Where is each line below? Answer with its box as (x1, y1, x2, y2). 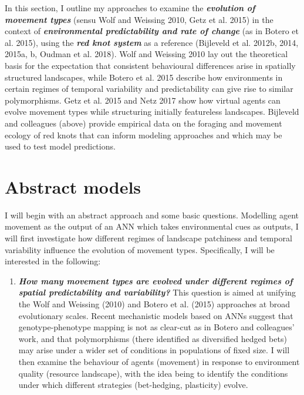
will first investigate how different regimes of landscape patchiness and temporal (5, 232, 292, 244)
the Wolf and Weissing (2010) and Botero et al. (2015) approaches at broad (18, 298, 290, 310)
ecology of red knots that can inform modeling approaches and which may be (5, 128, 282, 141)
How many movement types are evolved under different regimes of (18, 274, 293, 287)
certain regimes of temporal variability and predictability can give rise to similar (5, 82, 293, 95)
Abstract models (5, 174, 141, 198)
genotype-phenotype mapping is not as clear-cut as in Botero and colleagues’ (18, 321, 295, 333)
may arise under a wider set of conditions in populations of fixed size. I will (18, 344, 290, 356)
